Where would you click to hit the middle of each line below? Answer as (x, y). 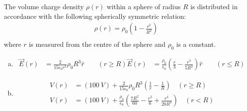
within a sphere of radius (144, 6)
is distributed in (214, 6)
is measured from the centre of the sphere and (97, 44)
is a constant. (196, 44)
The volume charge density (44, 6)
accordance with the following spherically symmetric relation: (95, 16)
